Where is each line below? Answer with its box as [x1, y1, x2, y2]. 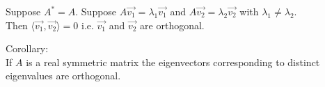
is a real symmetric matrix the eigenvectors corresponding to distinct [26, 54, 320, 69]
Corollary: [6, 41, 49, 56]
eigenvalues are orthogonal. [6, 68, 121, 83]
